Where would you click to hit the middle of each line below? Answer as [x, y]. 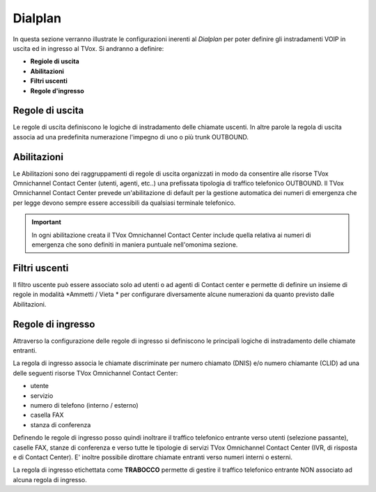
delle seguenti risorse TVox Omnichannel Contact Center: [95, 373]
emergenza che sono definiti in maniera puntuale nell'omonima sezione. [135, 245]
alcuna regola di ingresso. [50, 479]
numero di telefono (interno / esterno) [84, 405]
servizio [42, 395]
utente [39, 386]
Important [47, 222]
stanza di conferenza [61, 424]
